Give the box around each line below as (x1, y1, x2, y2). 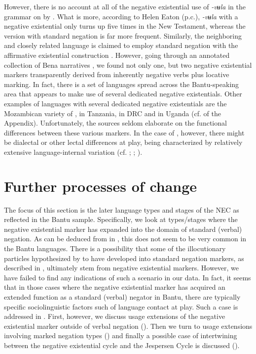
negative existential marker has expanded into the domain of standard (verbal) (4, 223, 242, 234)
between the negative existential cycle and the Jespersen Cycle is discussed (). (4, 340, 240, 350)
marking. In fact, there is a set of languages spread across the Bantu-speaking (4, 79, 239, 89)
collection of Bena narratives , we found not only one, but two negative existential (4, 59, 252, 70)
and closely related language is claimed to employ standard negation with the (4, 40, 238, 50)
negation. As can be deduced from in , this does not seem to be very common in (4, 233, 247, 244)
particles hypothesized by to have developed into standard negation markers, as (4, 253, 244, 263)
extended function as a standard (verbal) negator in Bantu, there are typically (4, 291, 241, 302)
